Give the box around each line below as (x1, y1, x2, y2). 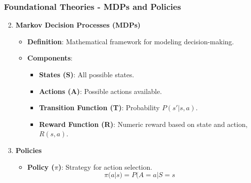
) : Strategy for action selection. (58, 161, 153, 172)
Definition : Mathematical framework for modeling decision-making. (27, 36, 234, 46)
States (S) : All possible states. (39, 69, 134, 79)
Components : (27, 53, 73, 63)
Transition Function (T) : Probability (39, 102, 160, 113)
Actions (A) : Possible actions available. (39, 86, 162, 96)
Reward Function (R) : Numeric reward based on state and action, (39, 119, 248, 129)
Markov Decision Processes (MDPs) (15, 20, 141, 30)
